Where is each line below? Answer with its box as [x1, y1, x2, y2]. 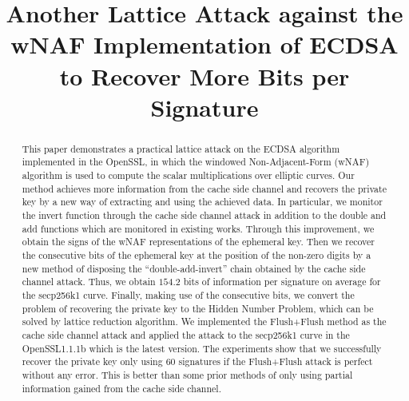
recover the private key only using [22, 355, 163, 368]
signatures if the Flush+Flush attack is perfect [178, 355, 373, 368]
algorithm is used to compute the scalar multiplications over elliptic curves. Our [22, 169, 355, 182]
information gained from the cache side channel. [22, 381, 221, 395]
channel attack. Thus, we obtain [22, 275, 156, 288]
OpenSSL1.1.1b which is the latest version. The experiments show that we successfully [22, 341, 382, 355]
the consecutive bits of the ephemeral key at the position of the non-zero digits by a [22, 248, 371, 261]
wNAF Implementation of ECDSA [10, 28, 399, 61]
